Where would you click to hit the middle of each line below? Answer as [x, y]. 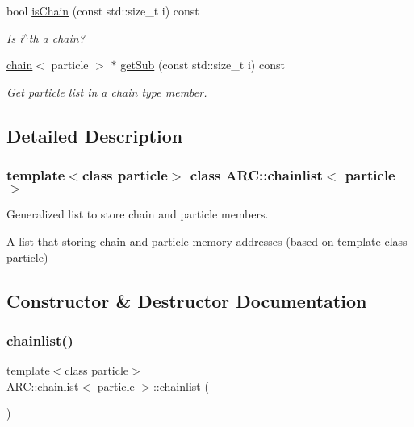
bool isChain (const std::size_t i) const [103, 10]
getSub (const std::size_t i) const [203, 65]
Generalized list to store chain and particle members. [138, 214]
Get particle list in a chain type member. [107, 91]
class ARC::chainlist [256, 175]
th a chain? [56, 37]
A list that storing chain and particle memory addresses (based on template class [207, 240]
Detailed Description [95, 135]
